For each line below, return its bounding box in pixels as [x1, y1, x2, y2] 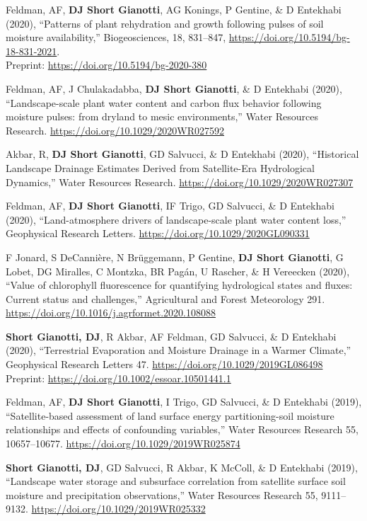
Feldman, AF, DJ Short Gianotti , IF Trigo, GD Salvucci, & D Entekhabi [6, 198, 334, 213]
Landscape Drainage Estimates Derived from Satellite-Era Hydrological [6, 160, 315, 175]
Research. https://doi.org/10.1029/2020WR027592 [6, 122, 225, 137]
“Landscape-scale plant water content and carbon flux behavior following [6, 95, 322, 110]
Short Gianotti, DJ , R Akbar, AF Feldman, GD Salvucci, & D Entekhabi [6, 328, 337, 343]
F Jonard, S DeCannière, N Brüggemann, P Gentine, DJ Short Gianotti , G [6, 249, 344, 264]
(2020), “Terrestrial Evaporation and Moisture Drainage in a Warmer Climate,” [6, 343, 351, 357]
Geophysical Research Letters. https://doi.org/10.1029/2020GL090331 [6, 226, 310, 241]
